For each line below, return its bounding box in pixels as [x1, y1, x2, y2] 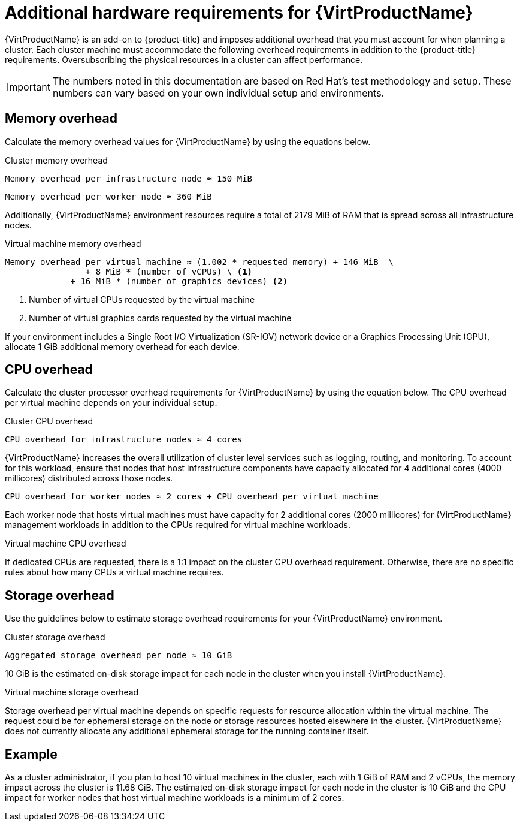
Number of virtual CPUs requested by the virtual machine [29, 294, 255, 305]
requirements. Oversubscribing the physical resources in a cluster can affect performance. [5, 54, 363, 65]
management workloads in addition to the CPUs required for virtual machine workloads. [5, 520, 350, 530]
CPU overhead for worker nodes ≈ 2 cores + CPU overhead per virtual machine [5, 492, 379, 502]
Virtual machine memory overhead [5, 238, 141, 249]
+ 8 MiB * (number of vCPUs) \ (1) [85, 266, 253, 276]
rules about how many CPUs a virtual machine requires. [5, 567, 224, 578]
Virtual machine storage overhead [5, 687, 139, 698]
